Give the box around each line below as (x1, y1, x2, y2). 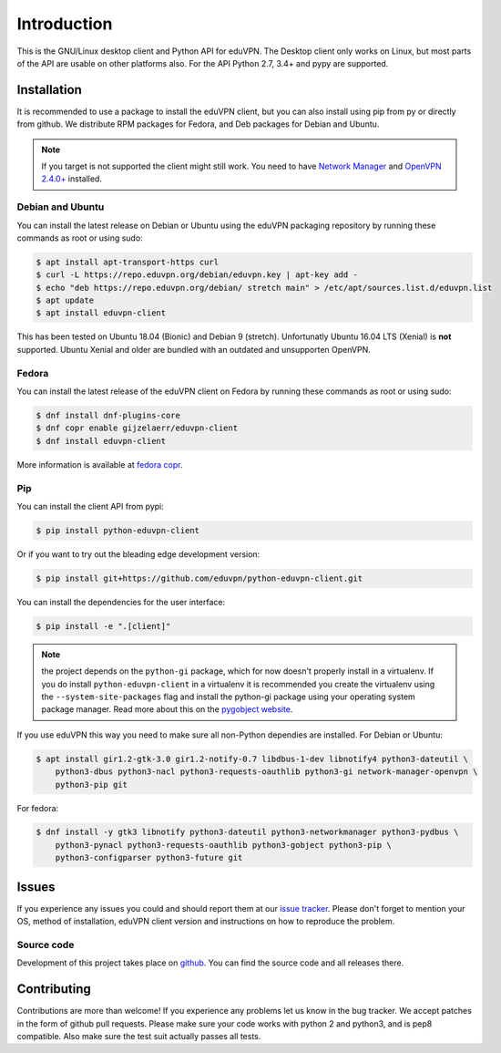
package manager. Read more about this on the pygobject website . (41, 704, 293, 715)
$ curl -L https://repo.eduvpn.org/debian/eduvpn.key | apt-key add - (36, 270, 359, 280)
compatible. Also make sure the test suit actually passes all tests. (16, 1030, 261, 1041)
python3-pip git (55, 779, 128, 790)
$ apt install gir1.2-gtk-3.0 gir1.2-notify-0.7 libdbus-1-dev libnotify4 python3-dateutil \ (36, 753, 469, 764)
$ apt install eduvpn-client (36, 308, 167, 318)
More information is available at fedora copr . (16, 459, 183, 470)
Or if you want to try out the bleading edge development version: (16, 548, 261, 560)
